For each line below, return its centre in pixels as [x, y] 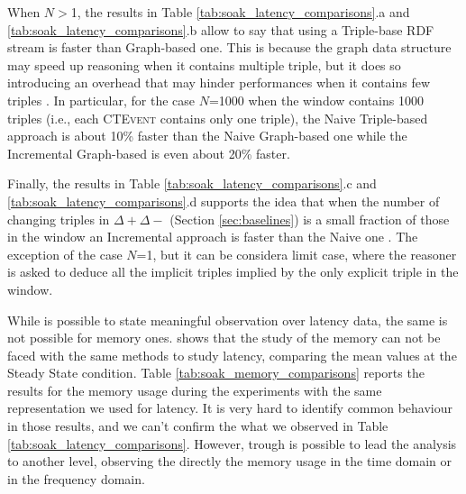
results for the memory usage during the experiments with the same [195, 390]
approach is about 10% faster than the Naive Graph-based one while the [207, 136]
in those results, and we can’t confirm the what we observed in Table [198, 426]
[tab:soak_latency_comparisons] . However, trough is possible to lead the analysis [232, 443]
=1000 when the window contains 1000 [316, 100]
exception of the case [65, 254]
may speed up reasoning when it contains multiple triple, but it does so [204, 64]
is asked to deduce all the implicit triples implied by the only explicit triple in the [233, 272]
